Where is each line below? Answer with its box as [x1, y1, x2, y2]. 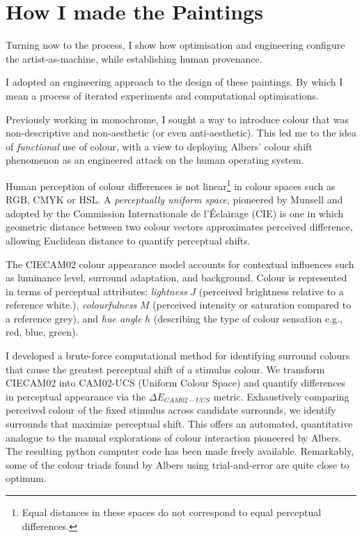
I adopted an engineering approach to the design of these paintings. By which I [6, 75, 343, 89]
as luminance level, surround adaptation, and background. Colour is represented [6, 270, 347, 285]
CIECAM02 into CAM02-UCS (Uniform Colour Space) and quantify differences [6, 375, 346, 390]
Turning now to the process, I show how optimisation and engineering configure [6, 38, 345, 52]
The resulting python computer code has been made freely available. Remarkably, [6, 444, 354, 458]
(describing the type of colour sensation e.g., [153, 311, 343, 325]
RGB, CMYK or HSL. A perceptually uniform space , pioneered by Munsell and [6, 192, 343, 207]
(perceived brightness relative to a [198, 283, 344, 298]
